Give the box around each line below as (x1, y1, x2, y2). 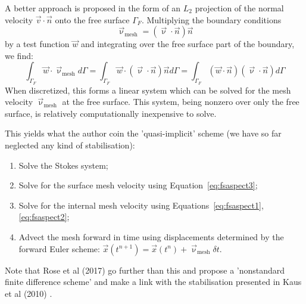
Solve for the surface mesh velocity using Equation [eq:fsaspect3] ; (18, 179, 258, 191)
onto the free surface (55, 13, 130, 26)
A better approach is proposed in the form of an (5, 2, 181, 14)
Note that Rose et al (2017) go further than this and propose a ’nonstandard (5, 263, 285, 276)
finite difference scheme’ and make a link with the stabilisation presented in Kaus (5, 275, 302, 288)
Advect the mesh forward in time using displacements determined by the (18, 230, 284, 243)
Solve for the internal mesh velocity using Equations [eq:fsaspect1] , (18, 198, 264, 211)
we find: (5, 49, 33, 61)
